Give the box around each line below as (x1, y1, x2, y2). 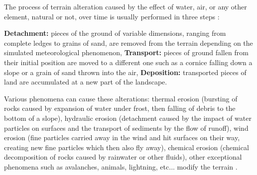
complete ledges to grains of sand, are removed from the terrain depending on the (4, 37, 253, 48)
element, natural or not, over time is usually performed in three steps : (4, 11, 220, 21)
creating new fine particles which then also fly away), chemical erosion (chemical (4, 142, 249, 152)
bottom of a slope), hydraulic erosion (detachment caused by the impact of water (4, 112, 252, 123)
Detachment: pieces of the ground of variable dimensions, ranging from (4, 28, 226, 38)
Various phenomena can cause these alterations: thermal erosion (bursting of (4, 93, 238, 103)
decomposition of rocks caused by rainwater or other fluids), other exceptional (4, 152, 242, 162)
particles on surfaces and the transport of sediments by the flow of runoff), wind (4, 122, 249, 133)
